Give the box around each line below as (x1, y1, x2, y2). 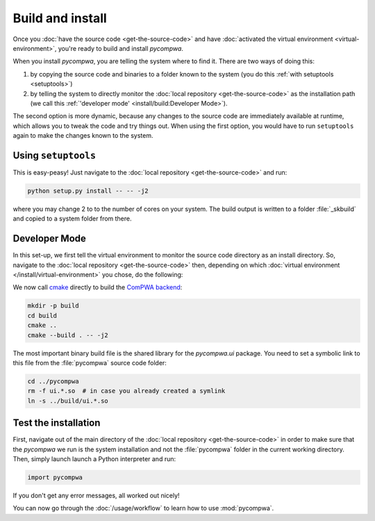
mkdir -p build (27, 302, 79, 310)
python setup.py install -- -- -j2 (27, 186, 149, 195)
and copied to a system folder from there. (12, 214, 132, 223)
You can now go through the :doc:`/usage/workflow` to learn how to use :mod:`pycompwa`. (12, 504, 274, 513)
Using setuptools (12, 150, 97, 161)
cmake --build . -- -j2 (27, 331, 109, 339)
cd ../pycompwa (27, 377, 79, 385)
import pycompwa (27, 473, 83, 481)
